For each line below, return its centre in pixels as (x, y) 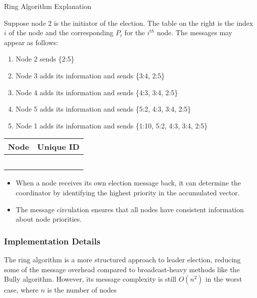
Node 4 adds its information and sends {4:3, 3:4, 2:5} (97, 92)
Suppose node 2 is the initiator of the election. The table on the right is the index (128, 23)
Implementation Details (52, 241)
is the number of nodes (82, 290)
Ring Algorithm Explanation (48, 6)
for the (135, 32)
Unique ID (58, 147)
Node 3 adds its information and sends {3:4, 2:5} (90, 75)
